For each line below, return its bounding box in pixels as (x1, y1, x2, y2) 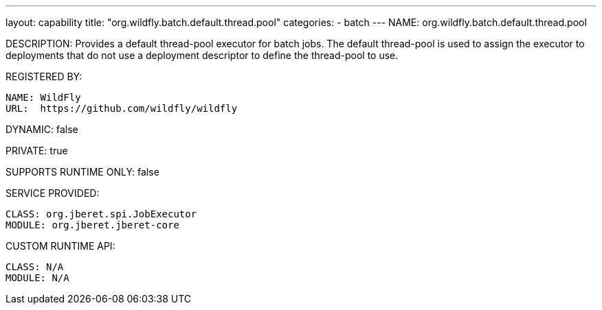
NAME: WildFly (5, 92, 81, 103)
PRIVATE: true (5, 145, 68, 156)
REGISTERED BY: (5, 71, 82, 82)
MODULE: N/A (5, 272, 69, 283)
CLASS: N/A (5, 261, 64, 272)
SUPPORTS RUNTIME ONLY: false (5, 166, 159, 178)
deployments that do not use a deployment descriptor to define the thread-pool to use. (5, 49, 399, 61)
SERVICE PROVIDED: (5, 187, 100, 199)
